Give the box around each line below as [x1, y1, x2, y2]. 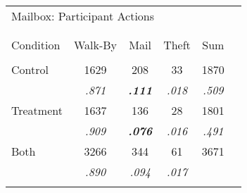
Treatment [11, 102, 63, 118]
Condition [11, 37, 61, 53]
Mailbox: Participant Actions [11, 8, 155, 24]
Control [11, 61, 49, 77]
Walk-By [73, 37, 118, 53]
